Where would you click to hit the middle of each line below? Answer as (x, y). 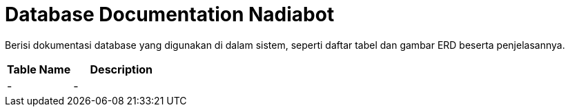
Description (121, 69)
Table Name (39, 69)
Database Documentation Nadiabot (170, 14)
